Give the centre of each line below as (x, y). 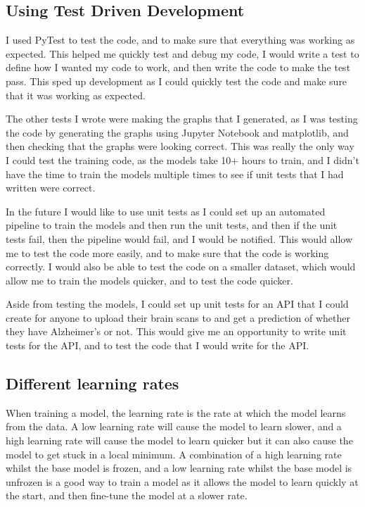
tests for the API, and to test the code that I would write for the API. (158, 345)
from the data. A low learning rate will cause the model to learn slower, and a (174, 426)
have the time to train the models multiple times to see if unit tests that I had (175, 174)
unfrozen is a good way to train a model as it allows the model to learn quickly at (182, 481)
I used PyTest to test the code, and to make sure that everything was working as (180, 40)
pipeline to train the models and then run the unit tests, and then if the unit (172, 225)
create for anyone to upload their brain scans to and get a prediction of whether (178, 317)
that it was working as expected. (76, 95)
